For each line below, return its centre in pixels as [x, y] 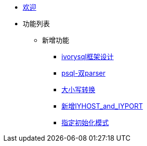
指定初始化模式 [85, 122]
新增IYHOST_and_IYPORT [102, 106]
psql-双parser [84, 73]
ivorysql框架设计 [88, 57]
